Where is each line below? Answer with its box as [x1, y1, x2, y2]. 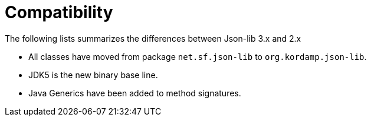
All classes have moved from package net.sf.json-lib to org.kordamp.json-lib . [28, 51, 367, 62]
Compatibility [5, 2, 113, 22]
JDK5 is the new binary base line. [28, 69, 158, 80]
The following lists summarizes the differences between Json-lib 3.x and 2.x [5, 33, 301, 43]
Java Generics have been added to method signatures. [28, 88, 241, 98]
